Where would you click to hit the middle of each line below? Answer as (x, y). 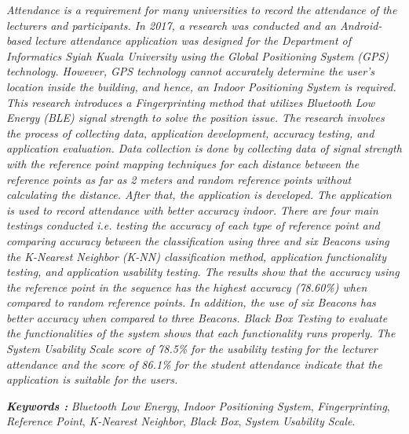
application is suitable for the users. (92, 379)
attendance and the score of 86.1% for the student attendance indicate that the (194, 364)
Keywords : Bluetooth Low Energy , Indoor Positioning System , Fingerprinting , (198, 405)
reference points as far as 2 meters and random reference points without (179, 179)
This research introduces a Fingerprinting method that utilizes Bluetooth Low (191, 102)
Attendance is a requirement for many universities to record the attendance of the (202, 9)
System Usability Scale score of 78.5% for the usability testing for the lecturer (192, 349)
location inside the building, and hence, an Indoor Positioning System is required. (201, 86)
